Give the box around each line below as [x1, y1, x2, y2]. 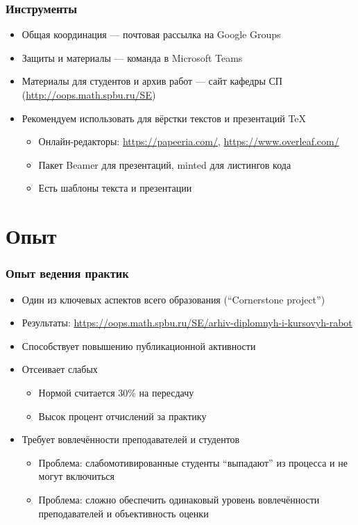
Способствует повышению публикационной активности [22, 338, 256, 353]
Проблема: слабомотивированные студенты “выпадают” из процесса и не [38, 455, 348, 469]
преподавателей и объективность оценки [38, 506, 209, 520]
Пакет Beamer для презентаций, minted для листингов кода [38, 157, 291, 172]
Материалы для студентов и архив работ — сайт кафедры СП [22, 74, 282, 88]
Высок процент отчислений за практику [38, 408, 207, 423]
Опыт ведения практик [6, 265, 129, 282]
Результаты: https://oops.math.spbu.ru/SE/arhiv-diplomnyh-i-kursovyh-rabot [22, 315, 352, 330]
